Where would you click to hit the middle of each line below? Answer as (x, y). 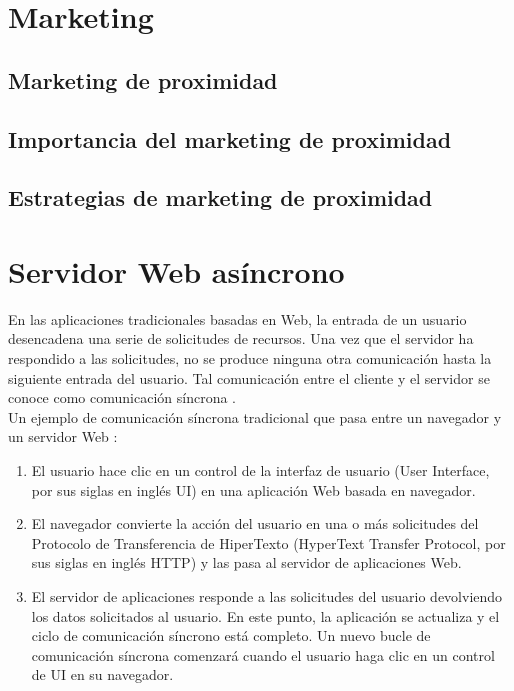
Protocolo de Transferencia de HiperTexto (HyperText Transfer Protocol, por (268, 542)
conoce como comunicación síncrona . (122, 397)
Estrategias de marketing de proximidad (220, 197)
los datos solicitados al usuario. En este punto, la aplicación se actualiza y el (265, 615)
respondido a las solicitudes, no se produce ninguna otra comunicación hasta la (250, 358)
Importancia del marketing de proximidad (230, 138)
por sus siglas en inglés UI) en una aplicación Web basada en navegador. (253, 489)
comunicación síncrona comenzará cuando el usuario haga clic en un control (263, 654)
